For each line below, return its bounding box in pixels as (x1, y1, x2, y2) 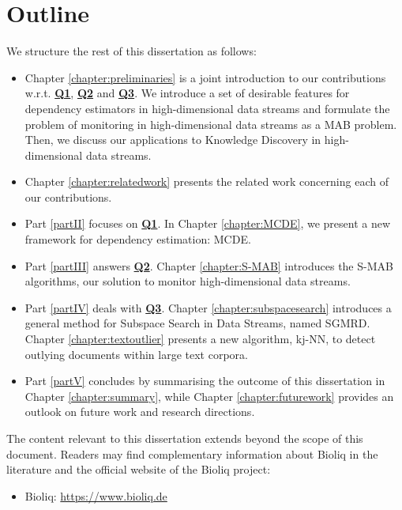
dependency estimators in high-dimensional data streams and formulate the (24, 100, 390, 116)
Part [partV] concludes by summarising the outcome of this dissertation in (24, 372, 385, 389)
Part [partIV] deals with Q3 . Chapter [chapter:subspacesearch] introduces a (24, 299, 392, 315)
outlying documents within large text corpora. (24, 346, 248, 362)
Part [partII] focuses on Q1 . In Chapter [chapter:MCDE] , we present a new (24, 215, 391, 232)
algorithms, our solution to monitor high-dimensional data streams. (24, 273, 351, 289)
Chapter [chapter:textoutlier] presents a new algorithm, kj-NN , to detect (24, 331, 376, 347)
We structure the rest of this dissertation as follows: (6, 43, 257, 59)
